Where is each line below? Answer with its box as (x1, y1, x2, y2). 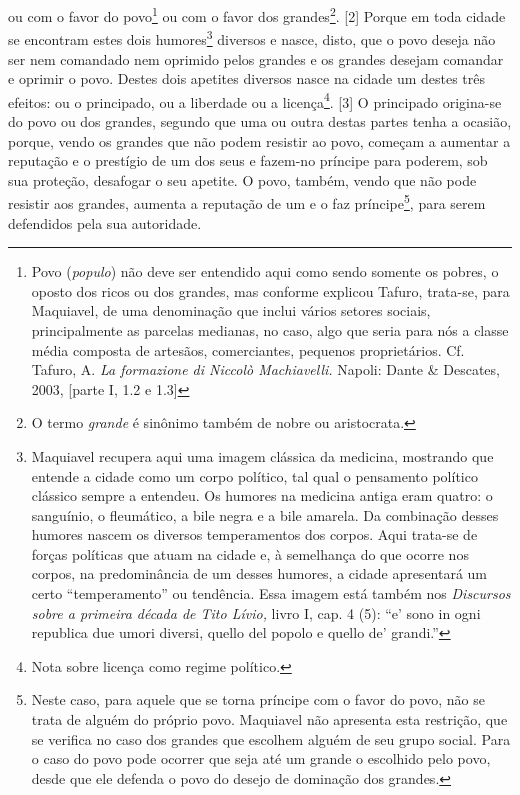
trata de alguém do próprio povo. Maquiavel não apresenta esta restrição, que (31, 709, 508, 730)
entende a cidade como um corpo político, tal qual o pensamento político (31, 465, 478, 486)
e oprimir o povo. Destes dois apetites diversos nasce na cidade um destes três (8, 68, 486, 89)
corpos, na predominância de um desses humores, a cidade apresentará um (31, 563, 488, 584)
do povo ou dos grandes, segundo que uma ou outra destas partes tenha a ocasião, (8, 110, 512, 131)
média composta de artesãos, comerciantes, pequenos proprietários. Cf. (31, 339, 465, 360)
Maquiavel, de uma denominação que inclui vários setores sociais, (31, 300, 431, 321)
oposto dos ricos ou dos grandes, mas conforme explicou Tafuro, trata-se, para (31, 280, 510, 301)
